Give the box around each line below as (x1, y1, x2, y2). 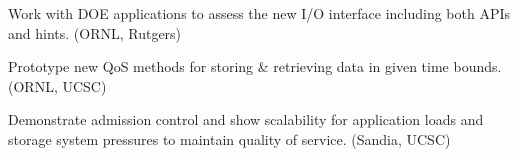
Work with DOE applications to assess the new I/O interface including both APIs (8, 3, 511, 23)
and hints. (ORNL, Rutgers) (8, 22, 182, 43)
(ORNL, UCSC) (8, 75, 107, 96)
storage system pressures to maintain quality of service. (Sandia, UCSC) (8, 128, 451, 149)
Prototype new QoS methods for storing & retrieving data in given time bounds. (8, 56, 502, 77)
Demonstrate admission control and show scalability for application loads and (8, 109, 484, 130)
